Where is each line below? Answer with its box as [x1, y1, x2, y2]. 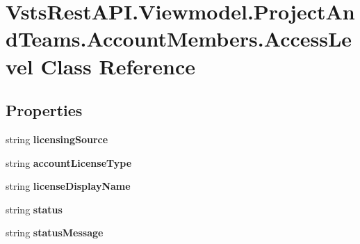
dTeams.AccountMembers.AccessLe [6, 24, 352, 53]
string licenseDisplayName [6, 179, 131, 193]
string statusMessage [6, 225, 104, 240]
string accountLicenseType [6, 155, 132, 170]
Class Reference [40, 51, 196, 80]
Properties [6, 99, 83, 121]
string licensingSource [6, 131, 108, 146]
